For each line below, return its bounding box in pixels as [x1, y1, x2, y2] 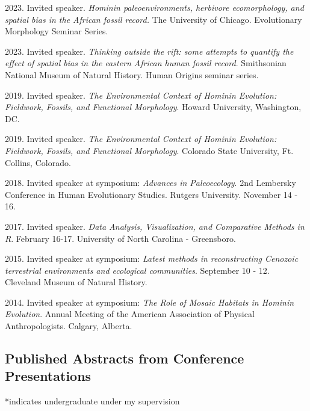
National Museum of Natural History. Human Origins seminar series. [5, 68, 259, 81]
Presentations [5, 366, 91, 385]
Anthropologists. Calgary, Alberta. [5, 320, 132, 332]
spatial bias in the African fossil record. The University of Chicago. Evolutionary [5, 13, 302, 25]
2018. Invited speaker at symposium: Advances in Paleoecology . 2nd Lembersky [5, 176, 296, 189]
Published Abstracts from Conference [5, 349, 244, 368]
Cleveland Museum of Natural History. [5, 276, 147, 288]
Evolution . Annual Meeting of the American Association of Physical [5, 307, 255, 320]
